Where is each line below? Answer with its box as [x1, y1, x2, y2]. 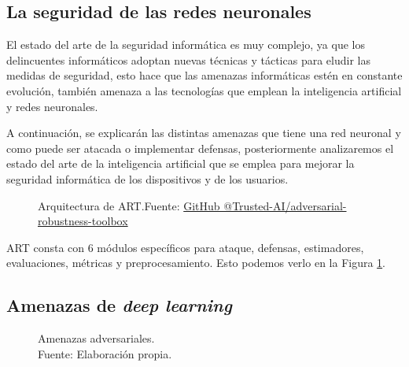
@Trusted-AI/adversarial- [223, 197, 347, 213]
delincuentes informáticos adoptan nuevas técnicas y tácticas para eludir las [6, 51, 370, 68]
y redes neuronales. [6, 98, 98, 114]
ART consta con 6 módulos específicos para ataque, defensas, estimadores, [6, 239, 364, 255]
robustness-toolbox [38, 213, 128, 229]
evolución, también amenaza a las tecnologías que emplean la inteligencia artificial [6, 82, 402, 98]
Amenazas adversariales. [38, 330, 155, 347]
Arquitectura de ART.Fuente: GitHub [38, 197, 220, 213]
